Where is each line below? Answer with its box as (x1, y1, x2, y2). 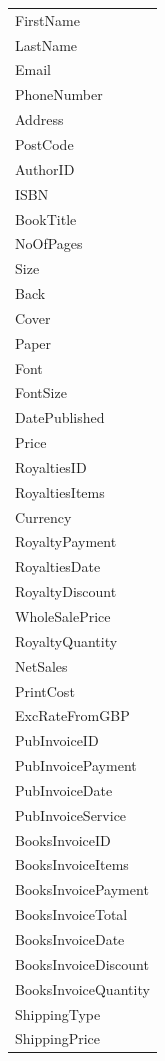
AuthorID (15, 158, 75, 179)
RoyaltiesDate (15, 556, 101, 577)
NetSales (15, 655, 68, 676)
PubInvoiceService (15, 804, 127, 825)
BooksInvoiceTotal (15, 904, 128, 925)
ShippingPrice (15, 1028, 101, 1049)
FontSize (15, 382, 67, 403)
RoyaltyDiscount (15, 581, 117, 602)
